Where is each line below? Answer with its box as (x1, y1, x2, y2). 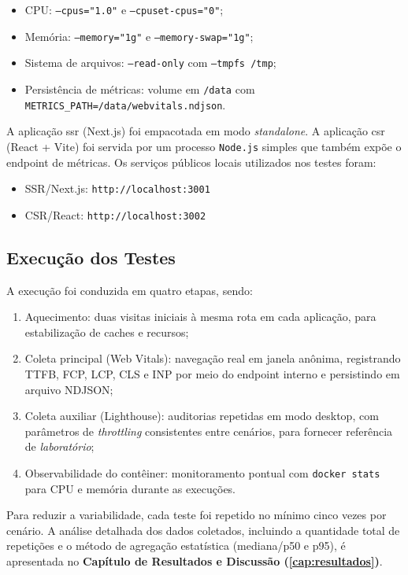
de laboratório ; (24, 438, 95, 455)
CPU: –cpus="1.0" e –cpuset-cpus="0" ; (24, 2, 224, 17)
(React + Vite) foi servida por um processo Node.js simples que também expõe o (6, 138, 402, 154)
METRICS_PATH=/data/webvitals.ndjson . (24, 96, 226, 112)
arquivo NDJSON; (24, 381, 113, 397)
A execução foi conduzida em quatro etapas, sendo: (6, 282, 253, 298)
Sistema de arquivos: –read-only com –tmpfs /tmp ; (24, 54, 276, 71)
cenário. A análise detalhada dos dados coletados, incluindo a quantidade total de (6, 522, 400, 538)
